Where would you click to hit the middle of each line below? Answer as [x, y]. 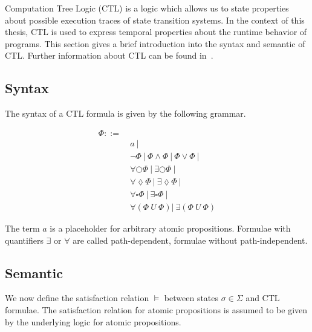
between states [191, 298]
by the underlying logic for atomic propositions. [93, 321]
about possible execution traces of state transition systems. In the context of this [155, 20]
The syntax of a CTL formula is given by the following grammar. [125, 113]
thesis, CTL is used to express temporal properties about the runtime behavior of [156, 32]
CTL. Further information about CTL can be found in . [109, 55]
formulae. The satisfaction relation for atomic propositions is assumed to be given [156, 309]
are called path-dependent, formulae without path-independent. [190, 240]
